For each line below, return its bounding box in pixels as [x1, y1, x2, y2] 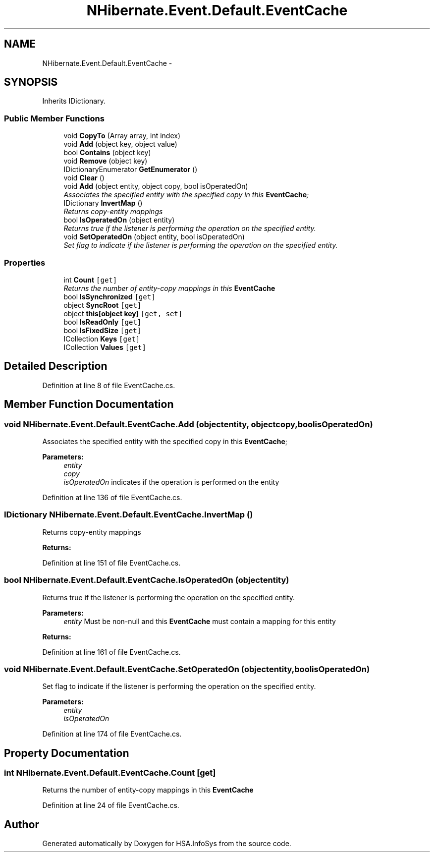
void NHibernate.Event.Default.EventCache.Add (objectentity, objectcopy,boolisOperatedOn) [4, 419, 373, 429]
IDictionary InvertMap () [63, 199, 143, 208]
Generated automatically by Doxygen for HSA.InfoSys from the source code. [42, 839, 291, 848]
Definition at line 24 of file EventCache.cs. [42, 801, 179, 810]
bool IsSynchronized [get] [63, 292, 156, 301]
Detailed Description [4, 360, 108, 373]
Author [4, 818, 39, 831]
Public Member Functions [4, 113, 105, 123]
